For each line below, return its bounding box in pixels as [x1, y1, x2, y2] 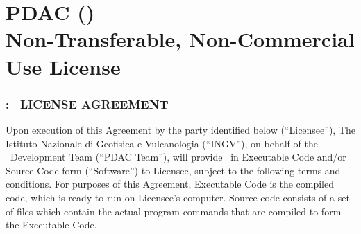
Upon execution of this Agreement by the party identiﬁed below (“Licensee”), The [6, 122, 356, 136]
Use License [6, 52, 121, 80]
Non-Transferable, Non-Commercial [6, 25, 355, 53]
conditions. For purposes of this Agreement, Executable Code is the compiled [6, 177, 335, 191]
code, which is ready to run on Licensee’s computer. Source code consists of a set [6, 190, 350, 204]
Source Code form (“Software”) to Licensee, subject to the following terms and [6, 163, 341, 177]
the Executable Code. [6, 217, 97, 232]
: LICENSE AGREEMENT [6, 95, 169, 112]
